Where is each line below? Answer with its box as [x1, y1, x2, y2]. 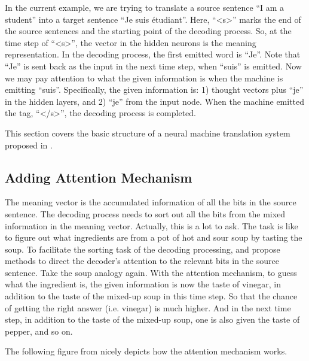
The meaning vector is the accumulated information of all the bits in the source [5, 196, 296, 208]
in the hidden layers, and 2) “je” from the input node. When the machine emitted [5, 95, 305, 107]
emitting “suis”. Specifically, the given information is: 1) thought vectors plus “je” [5, 83, 304, 96]
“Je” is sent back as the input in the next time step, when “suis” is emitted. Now [5, 59, 302, 72]
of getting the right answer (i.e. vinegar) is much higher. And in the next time [5, 301, 291, 314]
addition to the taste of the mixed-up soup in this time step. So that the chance [5, 290, 298, 302]
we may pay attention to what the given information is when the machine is [5, 71, 283, 84]
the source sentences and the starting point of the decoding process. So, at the [5, 25, 292, 37]
